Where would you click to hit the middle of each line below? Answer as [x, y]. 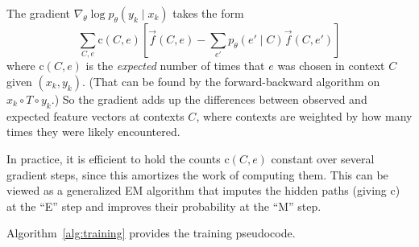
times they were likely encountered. [93, 132]
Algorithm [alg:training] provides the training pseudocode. [151, 233]
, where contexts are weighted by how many [304, 115]
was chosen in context [331, 66]
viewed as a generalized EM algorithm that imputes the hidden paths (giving [197, 190]
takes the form [208, 13]
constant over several [323, 158]
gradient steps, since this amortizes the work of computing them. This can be [197, 174]
